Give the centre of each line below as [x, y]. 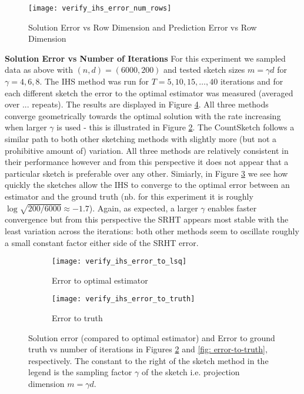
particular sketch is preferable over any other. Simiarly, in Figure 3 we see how [146, 173]
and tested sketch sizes [204, 70]
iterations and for [252, 81]
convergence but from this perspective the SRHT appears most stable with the [147, 219]
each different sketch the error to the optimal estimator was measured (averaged [149, 92]
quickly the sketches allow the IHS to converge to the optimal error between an [147, 185]
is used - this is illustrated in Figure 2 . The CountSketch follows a [176, 127]
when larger [26, 127]
